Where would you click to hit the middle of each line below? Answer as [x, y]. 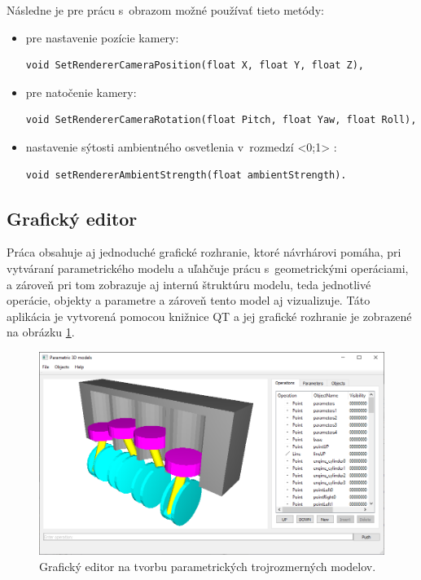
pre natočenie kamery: [81, 92]
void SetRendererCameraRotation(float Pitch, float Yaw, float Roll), [221, 120]
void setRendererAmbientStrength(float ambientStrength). [186, 175]
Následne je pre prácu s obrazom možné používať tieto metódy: [165, 10]
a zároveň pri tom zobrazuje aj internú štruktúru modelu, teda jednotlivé [189, 284]
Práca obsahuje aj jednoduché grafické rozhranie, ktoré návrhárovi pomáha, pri [204, 252]
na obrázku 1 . [41, 332]
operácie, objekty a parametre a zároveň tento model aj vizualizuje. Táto [189, 300]
